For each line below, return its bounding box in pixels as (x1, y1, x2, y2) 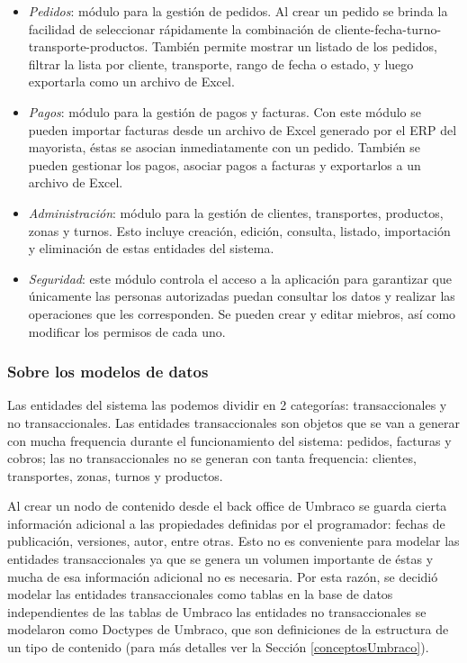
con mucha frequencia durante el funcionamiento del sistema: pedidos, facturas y (7, 431, 452, 450)
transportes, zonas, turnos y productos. (7, 466, 223, 485)
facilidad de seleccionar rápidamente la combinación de (28, 19, 331, 38)
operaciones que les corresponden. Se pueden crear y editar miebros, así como (28, 304, 456, 322)
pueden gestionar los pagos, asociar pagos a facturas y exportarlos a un (28, 155, 421, 174)
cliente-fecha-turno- (335, 19, 442, 38)
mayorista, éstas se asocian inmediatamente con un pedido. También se (28, 138, 421, 157)
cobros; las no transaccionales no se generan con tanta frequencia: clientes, (7, 449, 417, 468)
